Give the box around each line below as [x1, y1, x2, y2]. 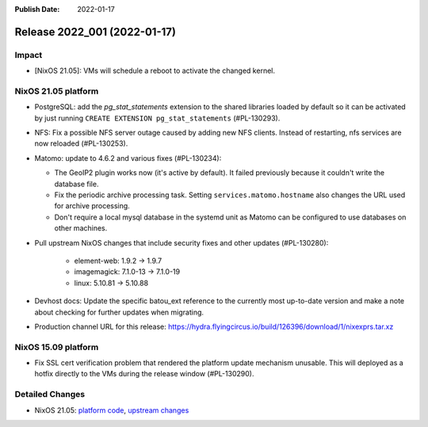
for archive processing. [54, 201, 130, 211]
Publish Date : [14, 5, 60, 13]
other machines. [54, 223, 108, 233]
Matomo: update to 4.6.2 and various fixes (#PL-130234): [34, 153, 222, 162]
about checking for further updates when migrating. [34, 307, 204, 317]
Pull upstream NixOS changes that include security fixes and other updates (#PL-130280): [34, 238, 329, 247]
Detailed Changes [14, 389, 86, 400]
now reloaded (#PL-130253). [34, 139, 128, 148]
